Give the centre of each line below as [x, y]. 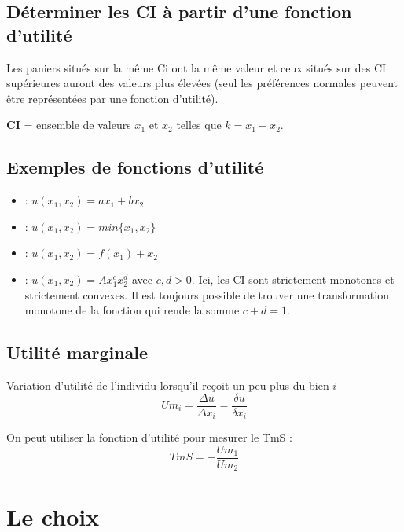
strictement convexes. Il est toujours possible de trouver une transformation [207, 294]
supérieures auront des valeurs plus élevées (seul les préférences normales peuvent [202, 83]
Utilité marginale [77, 352]
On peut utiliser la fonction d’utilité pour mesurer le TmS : [149, 437]
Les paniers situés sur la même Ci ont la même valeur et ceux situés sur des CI [196, 67]
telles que [199, 125]
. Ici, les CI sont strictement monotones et [293, 279]
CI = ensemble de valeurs [69, 125]
